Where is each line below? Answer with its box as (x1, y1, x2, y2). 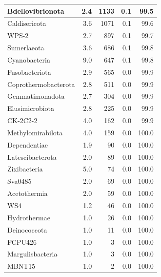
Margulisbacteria (7, 249, 58, 259)
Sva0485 (7, 176, 32, 186)
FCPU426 (7, 236, 37, 247)
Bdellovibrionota (7, 5, 64, 16)
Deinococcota (7, 224, 47, 234)
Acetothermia (7, 188, 48, 198)
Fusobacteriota (7, 66, 51, 77)
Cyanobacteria (7, 54, 50, 64)
